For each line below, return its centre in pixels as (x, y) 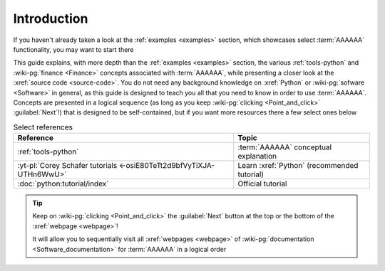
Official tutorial (262, 184)
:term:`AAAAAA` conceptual (284, 147)
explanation (257, 156)
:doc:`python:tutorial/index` (63, 184)
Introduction (51, 18)
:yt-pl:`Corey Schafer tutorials (67, 166)
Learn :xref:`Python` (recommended (298, 166)
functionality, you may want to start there (74, 49)
